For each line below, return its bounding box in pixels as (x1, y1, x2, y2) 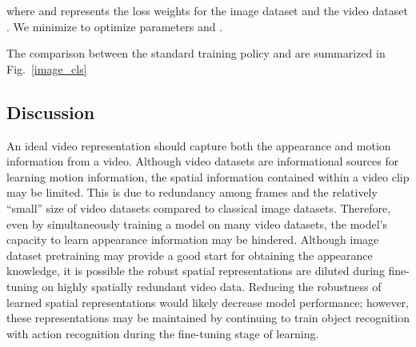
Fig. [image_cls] (6, 60, 87, 77)
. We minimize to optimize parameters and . (6, 18, 223, 34)
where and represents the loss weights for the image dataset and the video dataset (6, 2, 408, 18)
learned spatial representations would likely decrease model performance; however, (6, 293, 410, 310)
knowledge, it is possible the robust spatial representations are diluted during (6, 262, 385, 279)
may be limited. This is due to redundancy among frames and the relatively (6, 184, 378, 201)
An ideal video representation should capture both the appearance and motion (6, 137, 391, 154)
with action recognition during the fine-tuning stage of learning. (6, 325, 319, 341)
